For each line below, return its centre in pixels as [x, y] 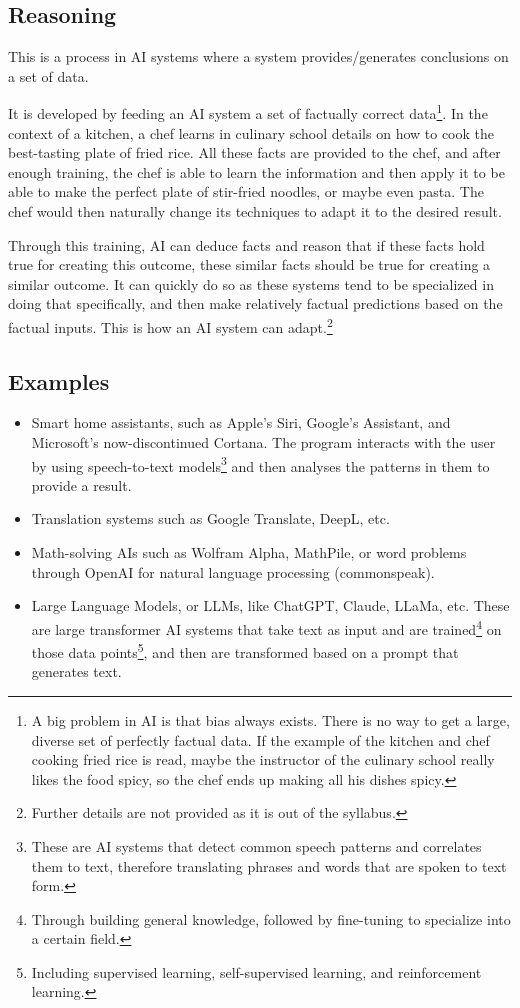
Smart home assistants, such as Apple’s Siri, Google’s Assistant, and [241, 422]
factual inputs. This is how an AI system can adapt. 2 [170, 325]
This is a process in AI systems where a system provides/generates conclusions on [258, 56]
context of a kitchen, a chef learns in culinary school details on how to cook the [251, 132]
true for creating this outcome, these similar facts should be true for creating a [249, 264]
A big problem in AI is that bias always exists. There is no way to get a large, [270, 719]
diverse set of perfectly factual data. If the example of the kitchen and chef [260, 739]
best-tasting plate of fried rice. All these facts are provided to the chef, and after [254, 152]
